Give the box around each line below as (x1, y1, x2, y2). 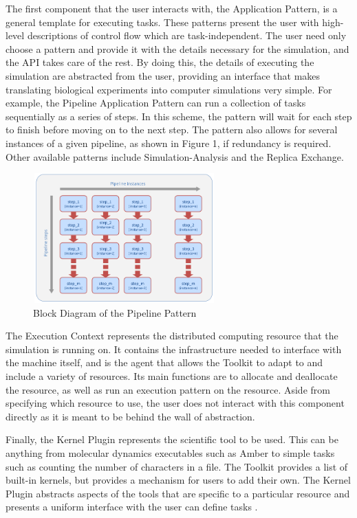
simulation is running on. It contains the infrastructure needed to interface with (6, 341, 342, 356)
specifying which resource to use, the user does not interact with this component (6, 396, 345, 410)
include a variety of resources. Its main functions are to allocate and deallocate (6, 369, 338, 383)
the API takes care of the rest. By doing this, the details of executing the (6, 55, 314, 69)
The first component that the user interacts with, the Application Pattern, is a (6, 1, 338, 15)
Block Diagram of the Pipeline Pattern (33, 305, 197, 319)
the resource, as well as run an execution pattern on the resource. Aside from (6, 382, 330, 396)
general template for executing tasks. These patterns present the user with (6, 14, 319, 29)
